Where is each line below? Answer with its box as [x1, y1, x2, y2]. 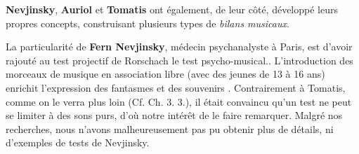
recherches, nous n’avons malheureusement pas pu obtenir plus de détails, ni [6, 121, 334, 136]
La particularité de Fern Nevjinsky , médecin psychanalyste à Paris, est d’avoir [6, 39, 353, 54]
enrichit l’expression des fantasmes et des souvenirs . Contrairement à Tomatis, [6, 80, 346, 94]
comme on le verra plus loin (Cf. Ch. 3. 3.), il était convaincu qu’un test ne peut [6, 94, 352, 108]
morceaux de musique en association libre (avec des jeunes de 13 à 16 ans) [6, 66, 325, 81]
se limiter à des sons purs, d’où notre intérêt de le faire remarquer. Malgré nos [6, 108, 343, 122]
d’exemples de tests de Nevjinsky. [6, 135, 150, 150]
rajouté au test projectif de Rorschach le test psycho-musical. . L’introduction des [6, 52, 353, 67]
